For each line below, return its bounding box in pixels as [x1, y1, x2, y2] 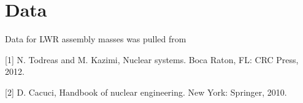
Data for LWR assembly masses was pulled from [5, 32, 186, 45]
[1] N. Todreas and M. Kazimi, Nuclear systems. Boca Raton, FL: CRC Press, [5, 53, 299, 66]
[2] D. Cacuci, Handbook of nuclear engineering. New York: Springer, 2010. [5, 85, 287, 98]
